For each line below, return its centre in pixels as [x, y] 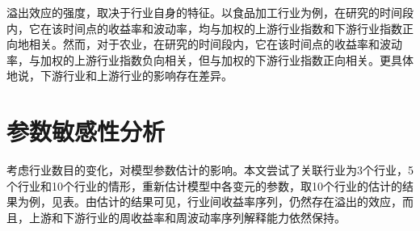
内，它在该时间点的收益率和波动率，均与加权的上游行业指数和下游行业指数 [204, 28]
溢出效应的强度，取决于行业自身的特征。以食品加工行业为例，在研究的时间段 [210, 12]
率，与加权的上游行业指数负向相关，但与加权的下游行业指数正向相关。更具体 [210, 59]
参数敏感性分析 [86, 131]
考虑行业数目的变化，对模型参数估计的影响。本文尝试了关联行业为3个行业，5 [210, 170]
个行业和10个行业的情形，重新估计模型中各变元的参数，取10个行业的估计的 [204, 185]
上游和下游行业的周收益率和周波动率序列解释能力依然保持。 [187, 217]
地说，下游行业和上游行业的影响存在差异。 [120, 76]
